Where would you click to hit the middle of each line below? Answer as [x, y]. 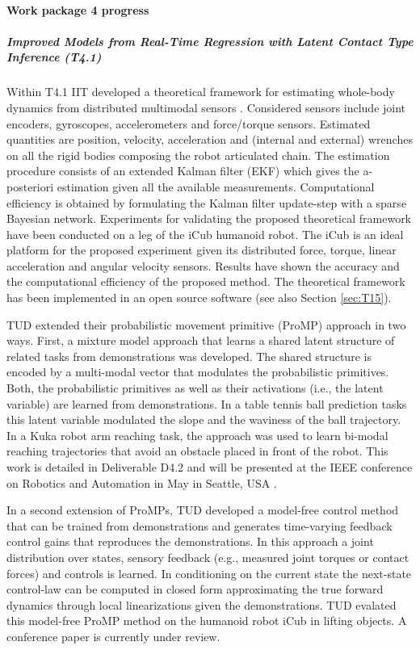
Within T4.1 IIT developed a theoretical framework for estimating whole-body [201, 92]
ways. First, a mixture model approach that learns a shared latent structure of [201, 340]
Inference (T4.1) [54, 57]
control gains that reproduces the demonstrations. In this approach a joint [190, 541]
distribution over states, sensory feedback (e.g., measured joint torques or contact [208, 557]
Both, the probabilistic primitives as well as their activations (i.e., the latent [195, 388]
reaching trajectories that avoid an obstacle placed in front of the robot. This [197, 451]
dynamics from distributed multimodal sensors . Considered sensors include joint [206, 107]
